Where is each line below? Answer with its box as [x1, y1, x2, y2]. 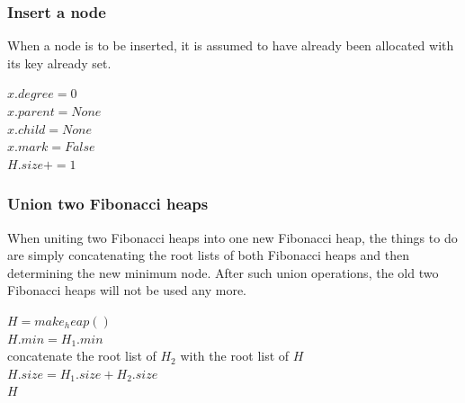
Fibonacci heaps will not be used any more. [7, 281, 246, 300]
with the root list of [180, 346, 290, 365]
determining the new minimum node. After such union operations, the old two [7, 263, 439, 282]
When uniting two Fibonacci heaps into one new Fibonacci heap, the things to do [7, 228, 458, 246]
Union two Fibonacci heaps [7, 193, 209, 215]
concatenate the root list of [7, 346, 156, 365]
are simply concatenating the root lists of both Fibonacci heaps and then [7, 246, 410, 264]
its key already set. [7, 53, 112, 72]
